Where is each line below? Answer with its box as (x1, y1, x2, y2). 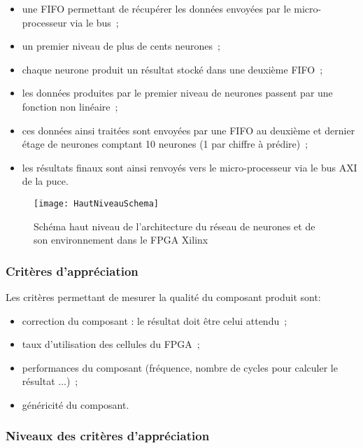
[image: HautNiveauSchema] (34, 198, 159, 209)
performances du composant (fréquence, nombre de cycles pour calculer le (22, 360, 338, 374)
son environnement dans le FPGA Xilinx (34, 232, 208, 247)
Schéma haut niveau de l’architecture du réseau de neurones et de (34, 218, 315, 233)
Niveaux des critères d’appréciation (6, 427, 210, 444)
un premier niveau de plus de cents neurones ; (22, 38, 220, 53)
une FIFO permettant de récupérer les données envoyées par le (22, 1, 291, 15)
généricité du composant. (22, 397, 129, 412)
